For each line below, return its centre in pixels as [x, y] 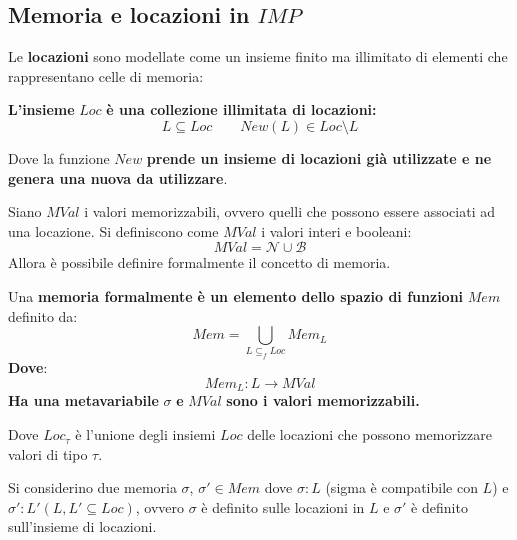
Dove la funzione [59, 157]
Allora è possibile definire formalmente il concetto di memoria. [199, 262]
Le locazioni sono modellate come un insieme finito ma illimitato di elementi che [258, 56]
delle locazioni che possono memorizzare [369, 434]
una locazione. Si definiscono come [113, 230]
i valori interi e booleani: [336, 230]
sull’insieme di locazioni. [82, 526]
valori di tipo [48, 453]
